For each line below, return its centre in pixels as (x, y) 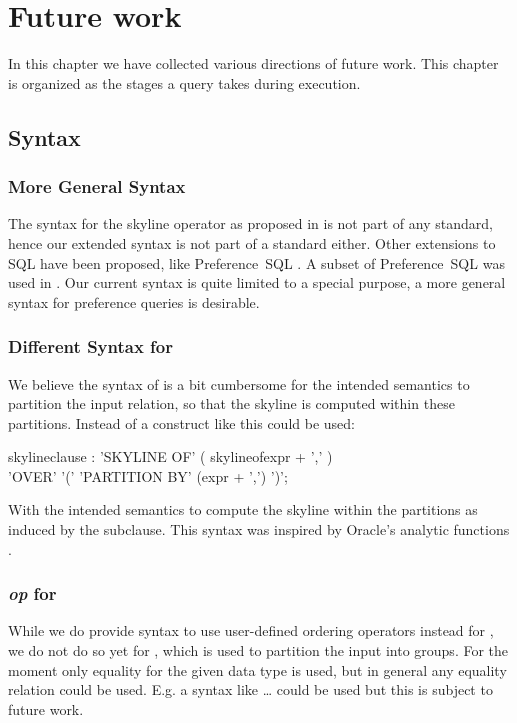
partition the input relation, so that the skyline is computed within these (231, 403)
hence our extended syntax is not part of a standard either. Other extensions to (252, 242)
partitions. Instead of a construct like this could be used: (181, 422)
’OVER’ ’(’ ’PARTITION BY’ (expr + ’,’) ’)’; (148, 475)
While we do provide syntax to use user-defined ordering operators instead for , (251, 630)
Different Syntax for (90, 346)
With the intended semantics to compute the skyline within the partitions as (243, 509)
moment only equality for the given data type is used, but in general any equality (257, 669)
